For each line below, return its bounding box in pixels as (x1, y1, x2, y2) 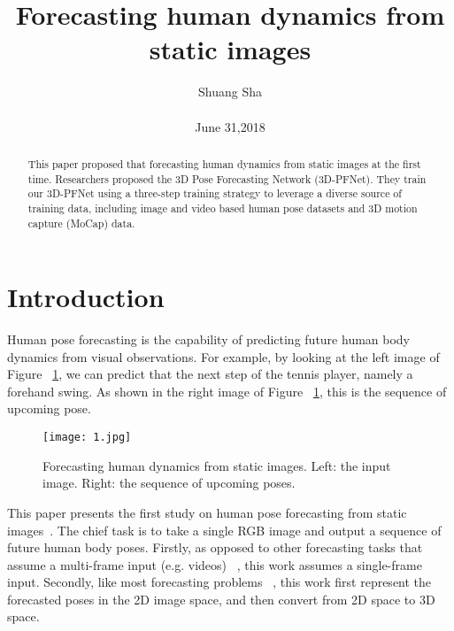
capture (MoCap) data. (27, 215, 135, 230)
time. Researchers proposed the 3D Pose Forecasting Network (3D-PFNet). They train (27, 171, 427, 186)
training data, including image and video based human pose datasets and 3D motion (27, 200, 418, 215)
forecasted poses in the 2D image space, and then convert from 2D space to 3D (7, 589, 435, 608)
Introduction (7, 279, 165, 315)
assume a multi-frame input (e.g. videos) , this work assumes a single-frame (7, 555, 422, 573)
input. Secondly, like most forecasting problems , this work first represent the (7, 573, 432, 591)
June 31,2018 (195, 117, 265, 135)
